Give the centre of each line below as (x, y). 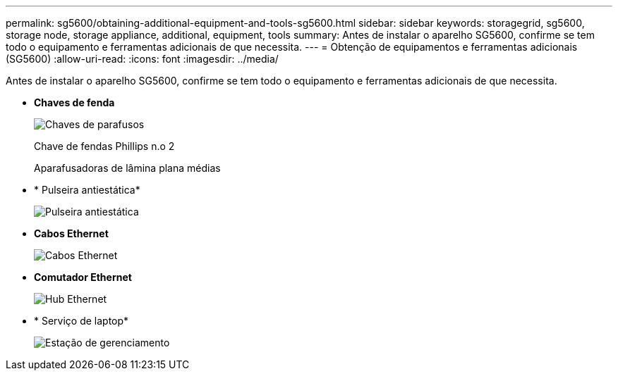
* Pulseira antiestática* (87, 190)
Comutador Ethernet (83, 277)
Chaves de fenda (74, 102)
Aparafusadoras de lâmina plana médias (127, 168)
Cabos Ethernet (71, 233)
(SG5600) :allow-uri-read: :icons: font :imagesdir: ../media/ (142, 59)
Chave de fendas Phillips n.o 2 (104, 146)
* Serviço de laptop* (81, 321)
